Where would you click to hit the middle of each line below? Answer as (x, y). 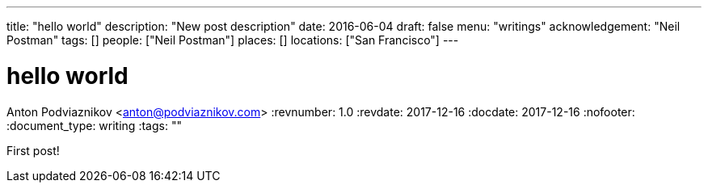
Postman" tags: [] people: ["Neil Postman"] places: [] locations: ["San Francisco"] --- (233, 40)
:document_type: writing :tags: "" (94, 125)
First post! (33, 150)
